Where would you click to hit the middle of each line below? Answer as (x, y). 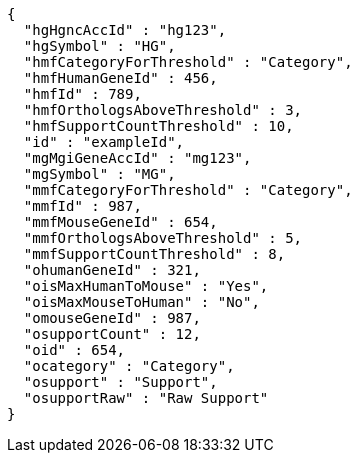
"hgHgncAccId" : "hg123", (125, 30)
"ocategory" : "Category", (129, 366)
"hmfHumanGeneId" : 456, (120, 78)
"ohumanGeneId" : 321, (112, 270)
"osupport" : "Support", (120, 382)
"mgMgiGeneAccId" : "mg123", (137, 158)
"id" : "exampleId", (104, 142)
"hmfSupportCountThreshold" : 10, (158, 126)
